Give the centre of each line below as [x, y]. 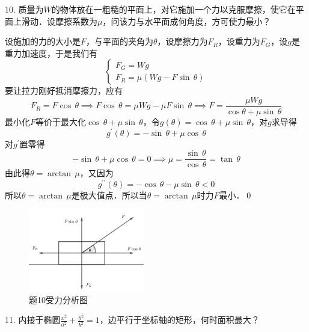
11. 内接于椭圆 [33, 320]
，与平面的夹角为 [120, 41]
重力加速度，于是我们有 [51, 53]
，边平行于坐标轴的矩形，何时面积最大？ [179, 320]
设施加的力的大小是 [43, 41]
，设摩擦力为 [182, 41]
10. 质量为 [24, 9]
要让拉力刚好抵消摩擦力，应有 [64, 91]
